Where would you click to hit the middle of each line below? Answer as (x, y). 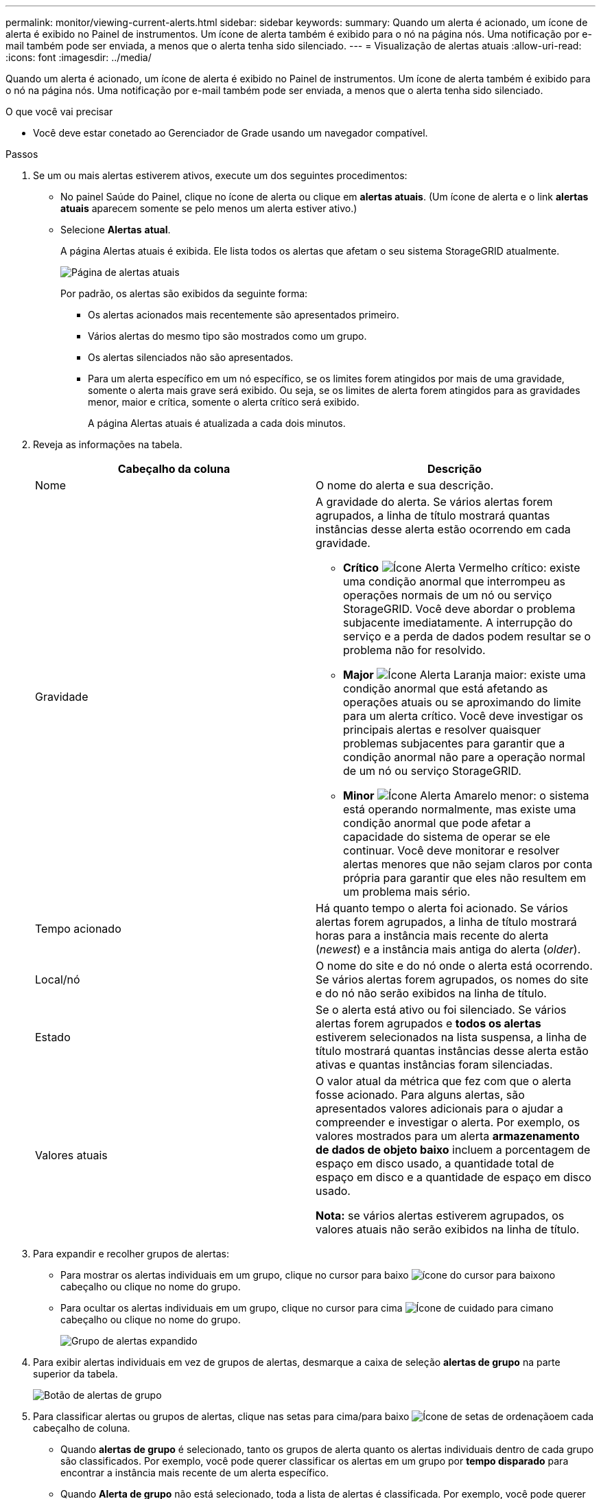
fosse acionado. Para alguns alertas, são (420, 1095)
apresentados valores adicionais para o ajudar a (439, 1108)
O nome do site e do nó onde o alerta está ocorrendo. (454, 966)
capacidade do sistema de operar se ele (447, 837)
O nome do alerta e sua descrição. (405, 485)
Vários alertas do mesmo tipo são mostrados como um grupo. (227, 336)
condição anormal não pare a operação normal (464, 757)
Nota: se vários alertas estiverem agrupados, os (440, 1216)
